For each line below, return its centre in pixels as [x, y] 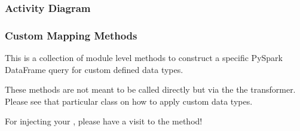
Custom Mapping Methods [71, 35]
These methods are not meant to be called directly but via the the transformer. [150, 89]
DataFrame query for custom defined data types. [94, 69]
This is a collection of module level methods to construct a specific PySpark [144, 58]
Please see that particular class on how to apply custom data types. [129, 101]
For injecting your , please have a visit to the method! [104, 121]
